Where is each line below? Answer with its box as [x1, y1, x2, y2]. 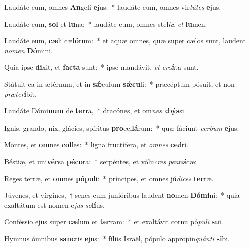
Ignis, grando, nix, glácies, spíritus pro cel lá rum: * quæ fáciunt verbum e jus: [4, 122, 239, 133]
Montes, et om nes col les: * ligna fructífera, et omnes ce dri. [4, 139, 188, 150]
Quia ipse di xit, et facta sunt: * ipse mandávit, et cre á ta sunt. [4, 62, 199, 72]
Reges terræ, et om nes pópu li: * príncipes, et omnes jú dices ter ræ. [4, 173, 214, 183]
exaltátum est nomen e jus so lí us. [4, 199, 105, 210]
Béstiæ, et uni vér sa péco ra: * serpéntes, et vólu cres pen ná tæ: [4, 156, 197, 166]
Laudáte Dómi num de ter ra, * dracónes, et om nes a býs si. [4, 105, 186, 116]
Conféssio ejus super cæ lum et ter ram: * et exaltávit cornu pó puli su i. [4, 216, 223, 227]
